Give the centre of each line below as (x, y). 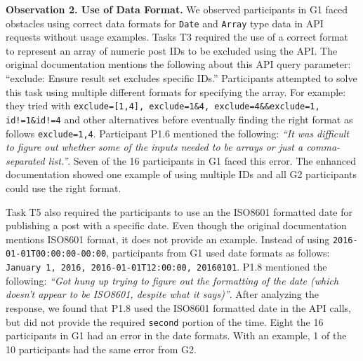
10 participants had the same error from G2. (101, 349)
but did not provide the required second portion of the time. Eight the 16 (165, 321)
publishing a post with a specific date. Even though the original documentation (176, 225)
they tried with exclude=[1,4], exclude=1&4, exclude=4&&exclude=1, (163, 105)
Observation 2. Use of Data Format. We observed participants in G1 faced (177, 9)
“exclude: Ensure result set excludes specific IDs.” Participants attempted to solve (181, 78)
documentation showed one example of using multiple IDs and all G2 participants (181, 174)
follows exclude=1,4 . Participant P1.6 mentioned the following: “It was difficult (178, 133)
